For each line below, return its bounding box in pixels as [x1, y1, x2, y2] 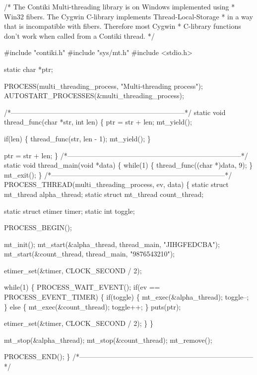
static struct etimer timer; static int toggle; [4, 205, 135, 216]
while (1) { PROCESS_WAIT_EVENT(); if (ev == [4, 282, 160, 292]
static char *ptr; [4, 63, 53, 74]
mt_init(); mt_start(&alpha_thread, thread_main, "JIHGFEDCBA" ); [4, 239, 220, 249]
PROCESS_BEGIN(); [4, 222, 72, 233]
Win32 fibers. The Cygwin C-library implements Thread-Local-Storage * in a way [4, 11, 253, 21]
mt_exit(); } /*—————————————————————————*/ [4, 169, 232, 180]
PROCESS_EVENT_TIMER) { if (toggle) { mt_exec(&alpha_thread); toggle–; [4, 292, 249, 302]
